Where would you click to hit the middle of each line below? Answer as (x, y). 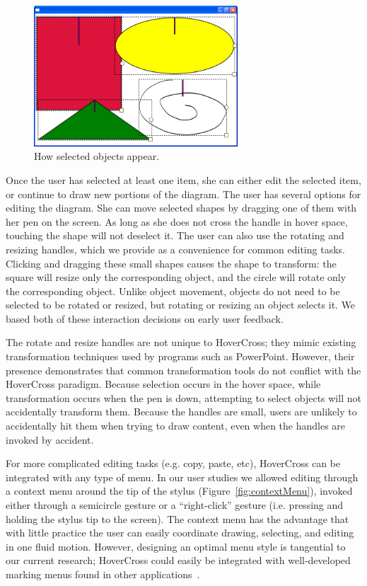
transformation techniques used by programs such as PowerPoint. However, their (180, 356)
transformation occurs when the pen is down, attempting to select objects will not (183, 397)
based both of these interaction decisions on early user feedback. (145, 318)
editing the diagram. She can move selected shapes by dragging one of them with (181, 208)
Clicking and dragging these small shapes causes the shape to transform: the (171, 263)
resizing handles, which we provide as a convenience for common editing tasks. (175, 249)
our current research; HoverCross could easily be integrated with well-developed (178, 560)
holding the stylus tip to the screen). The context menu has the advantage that (177, 518)
